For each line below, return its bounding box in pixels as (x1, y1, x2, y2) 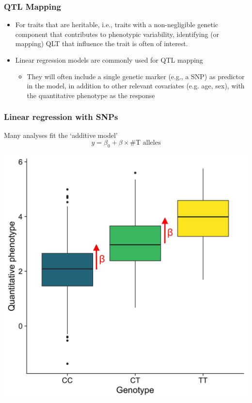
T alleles (136, 139, 161, 147)
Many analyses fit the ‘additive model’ (4, 130, 118, 140)
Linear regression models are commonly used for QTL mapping (15, 55, 203, 65)
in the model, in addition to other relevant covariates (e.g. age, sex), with (27, 81, 245, 91)
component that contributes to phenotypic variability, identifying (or (15, 29, 220, 39)
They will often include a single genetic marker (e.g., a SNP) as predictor (27, 71, 245, 81)
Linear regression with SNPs (4, 111, 118, 123)
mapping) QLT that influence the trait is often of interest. (15, 38, 188, 49)
